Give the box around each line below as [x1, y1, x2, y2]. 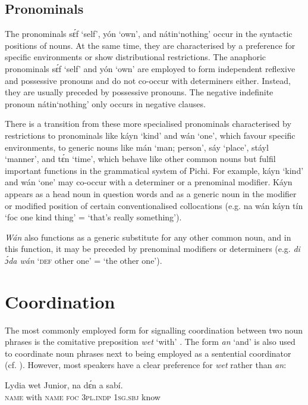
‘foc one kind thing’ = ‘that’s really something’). [5, 211, 182, 223]
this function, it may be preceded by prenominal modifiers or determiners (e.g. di [5, 242, 300, 255]
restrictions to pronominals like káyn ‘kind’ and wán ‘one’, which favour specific [5, 129, 296, 141]
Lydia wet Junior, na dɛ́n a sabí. [5, 378, 123, 391]
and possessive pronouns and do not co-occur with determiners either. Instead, [5, 74, 291, 86]
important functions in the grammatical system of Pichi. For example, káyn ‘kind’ [5, 164, 304, 176]
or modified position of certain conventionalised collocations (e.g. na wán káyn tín [5, 199, 303, 211]
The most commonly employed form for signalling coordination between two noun [5, 323, 303, 336]
